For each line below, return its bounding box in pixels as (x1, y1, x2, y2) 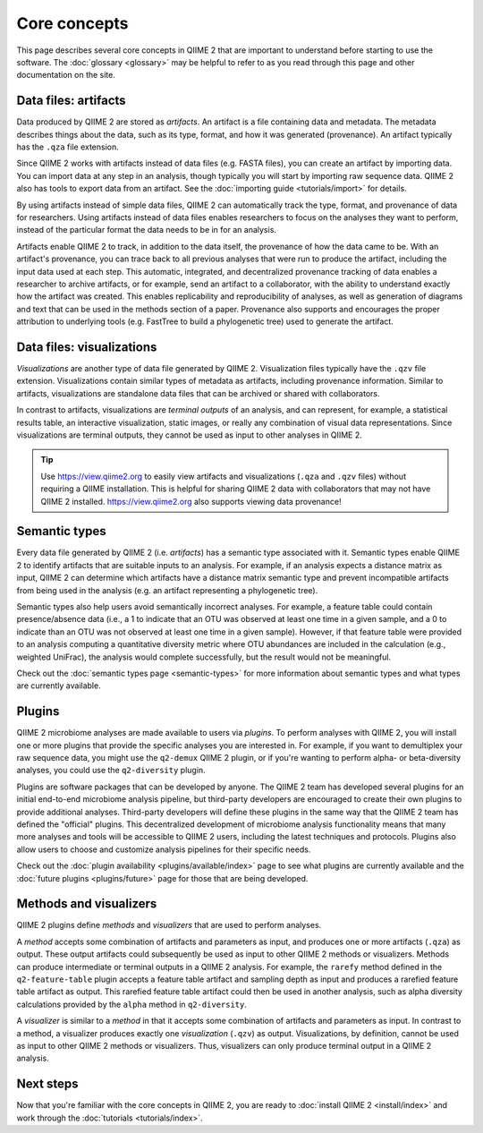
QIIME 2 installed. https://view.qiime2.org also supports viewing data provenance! (40, 496, 342, 507)
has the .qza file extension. (16, 141, 120, 152)
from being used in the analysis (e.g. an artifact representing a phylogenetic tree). (16, 584, 318, 595)
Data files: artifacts (16, 93, 126, 108)
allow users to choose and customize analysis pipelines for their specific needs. (16, 844, 311, 855)
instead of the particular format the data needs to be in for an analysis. (16, 225, 277, 235)
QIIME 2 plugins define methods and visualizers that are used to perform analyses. (16, 920, 322, 931)
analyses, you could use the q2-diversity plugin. (16, 765, 206, 776)
